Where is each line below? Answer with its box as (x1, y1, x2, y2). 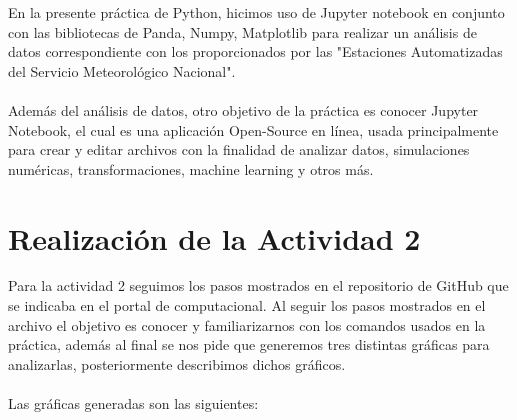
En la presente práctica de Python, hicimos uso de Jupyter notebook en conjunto (8, 2, 505, 22)
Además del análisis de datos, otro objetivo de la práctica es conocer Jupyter (8, 99, 479, 120)
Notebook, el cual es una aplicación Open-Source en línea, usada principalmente (8, 119, 499, 140)
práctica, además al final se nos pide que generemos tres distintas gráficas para (8, 334, 490, 355)
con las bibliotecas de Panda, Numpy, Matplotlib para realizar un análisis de (8, 21, 477, 42)
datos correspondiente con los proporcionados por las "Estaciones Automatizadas (8, 41, 503, 62)
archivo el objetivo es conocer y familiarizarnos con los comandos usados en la (8, 314, 486, 335)
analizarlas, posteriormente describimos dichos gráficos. (8, 353, 346, 374)
